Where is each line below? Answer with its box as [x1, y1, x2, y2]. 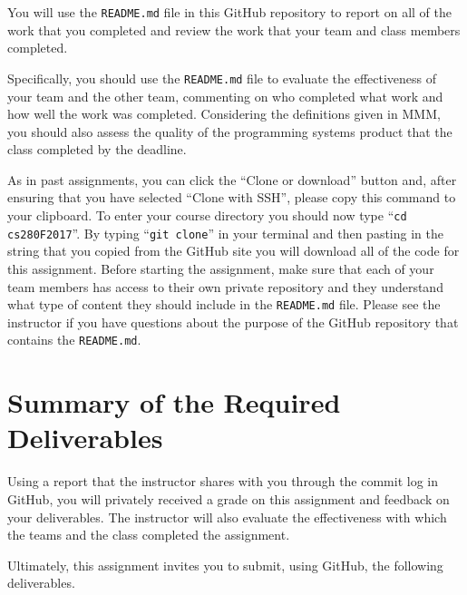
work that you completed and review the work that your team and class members [7, 20, 461, 39]
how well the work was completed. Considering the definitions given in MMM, [7, 104, 441, 123]
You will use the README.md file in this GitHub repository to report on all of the [7, 3, 452, 21]
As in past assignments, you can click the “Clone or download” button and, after [7, 170, 457, 189]
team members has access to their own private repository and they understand [7, 277, 443, 296]
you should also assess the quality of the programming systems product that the [7, 122, 452, 141]
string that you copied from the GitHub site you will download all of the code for [7, 241, 460, 260]
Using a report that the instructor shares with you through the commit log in [7, 472, 439, 491]
